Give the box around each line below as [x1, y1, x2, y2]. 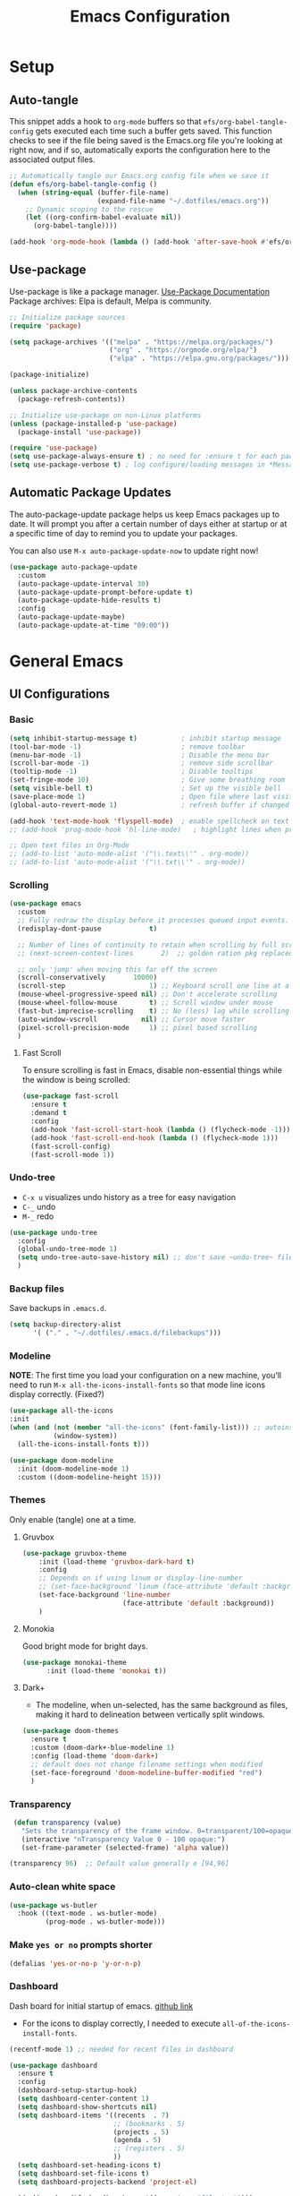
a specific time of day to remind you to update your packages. [9, 528, 238, 538]
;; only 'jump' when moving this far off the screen [17, 965, 218, 974]
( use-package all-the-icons [9, 1406, 114, 1416]
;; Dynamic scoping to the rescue [25, 204, 154, 214]
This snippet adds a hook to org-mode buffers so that [9, 116, 202, 126]
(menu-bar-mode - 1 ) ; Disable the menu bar [9, 751, 270, 759]
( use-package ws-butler [9, 1900, 98, 1909]
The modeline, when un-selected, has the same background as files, [35, 1700, 288, 1711]
